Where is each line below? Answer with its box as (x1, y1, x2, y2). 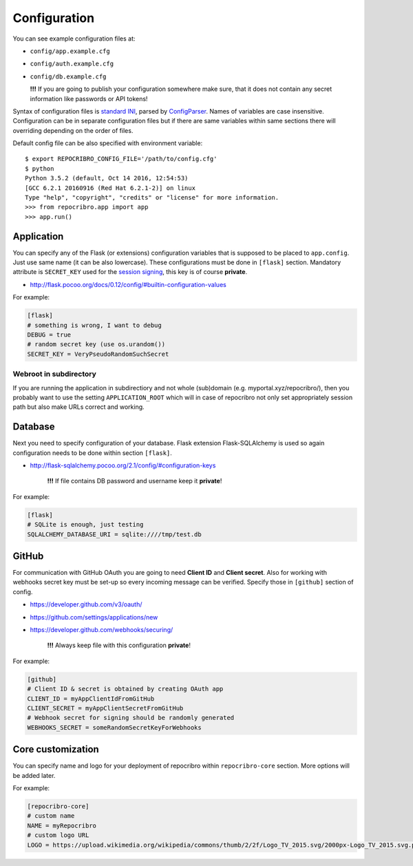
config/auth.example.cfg (30, 60, 114, 68)
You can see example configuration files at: (12, 34, 136, 43)
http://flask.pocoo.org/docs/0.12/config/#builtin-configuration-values (30, 280, 226, 288)
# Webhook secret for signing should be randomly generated (27, 714, 235, 722)
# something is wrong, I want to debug (27, 321, 162, 329)
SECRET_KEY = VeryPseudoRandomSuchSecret (27, 350, 169, 358)
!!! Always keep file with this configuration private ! (47, 641, 191, 650)
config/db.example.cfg (30, 72, 107, 81)
